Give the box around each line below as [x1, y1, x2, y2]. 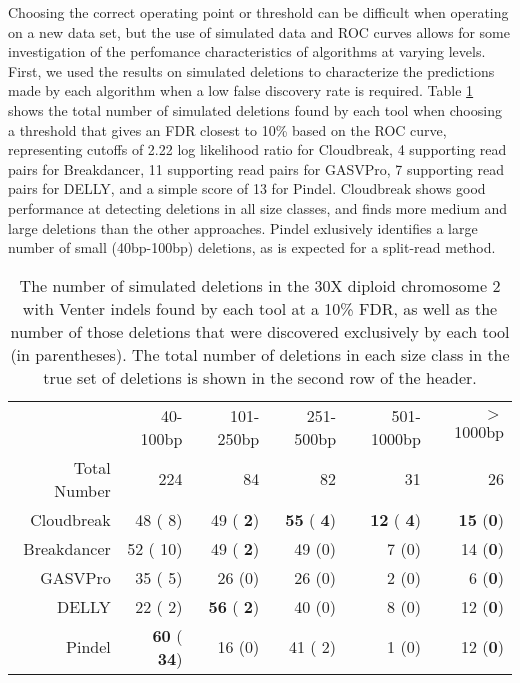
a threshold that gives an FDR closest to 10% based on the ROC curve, [8, 119, 447, 140]
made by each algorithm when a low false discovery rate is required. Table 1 [8, 80, 474, 101]
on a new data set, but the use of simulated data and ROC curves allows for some [8, 21, 510, 42]
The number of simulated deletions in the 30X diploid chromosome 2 [19, 273, 501, 297]
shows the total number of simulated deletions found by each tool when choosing [8, 99, 502, 120]
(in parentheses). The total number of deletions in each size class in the [10, 342, 510, 366]
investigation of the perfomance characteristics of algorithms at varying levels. [8, 41, 486, 62]
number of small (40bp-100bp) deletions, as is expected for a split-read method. [8, 237, 496, 258]
